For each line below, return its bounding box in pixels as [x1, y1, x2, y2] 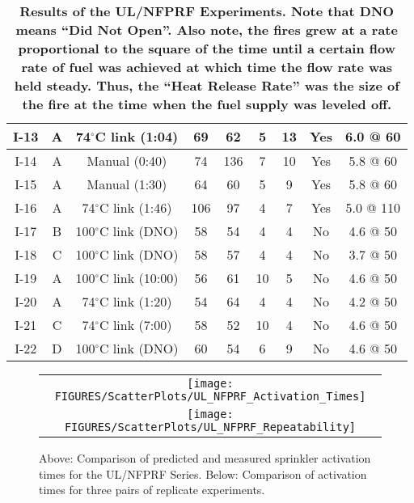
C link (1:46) [99, 198, 172, 217]
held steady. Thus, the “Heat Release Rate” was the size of [14, 76, 399, 95]
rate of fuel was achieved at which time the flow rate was [21, 57, 393, 76]
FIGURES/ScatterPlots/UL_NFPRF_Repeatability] [64, 421, 357, 433]
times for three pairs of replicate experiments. [39, 481, 265, 498]
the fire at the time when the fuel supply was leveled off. [22, 95, 391, 113]
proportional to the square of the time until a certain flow [18, 39, 396, 57]
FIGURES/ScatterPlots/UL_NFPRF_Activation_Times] [54, 390, 366, 403]
